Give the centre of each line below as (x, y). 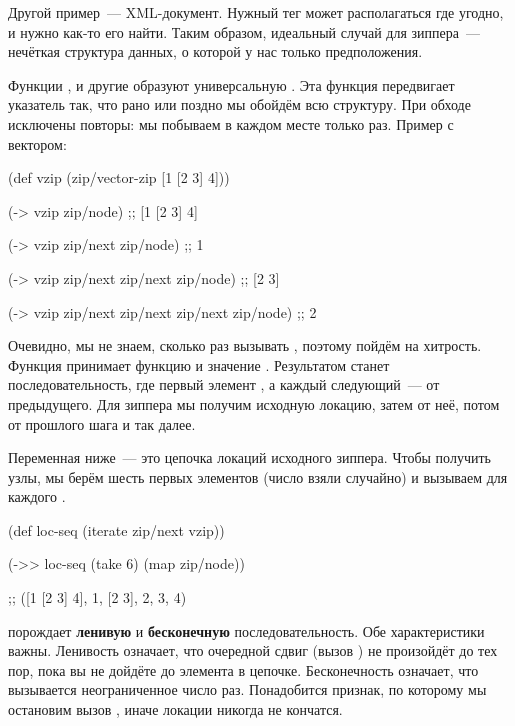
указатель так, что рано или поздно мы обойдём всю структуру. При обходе (239, 104)
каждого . (37, 496)
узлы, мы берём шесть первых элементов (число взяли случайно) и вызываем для (258, 476)
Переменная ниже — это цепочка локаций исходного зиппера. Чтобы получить (249, 457)
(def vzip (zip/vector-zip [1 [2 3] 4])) (119, 177)
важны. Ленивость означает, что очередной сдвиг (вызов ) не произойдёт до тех (253, 650)
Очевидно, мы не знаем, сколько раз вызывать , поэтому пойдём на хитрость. (245, 345)
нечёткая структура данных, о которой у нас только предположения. (215, 51)
